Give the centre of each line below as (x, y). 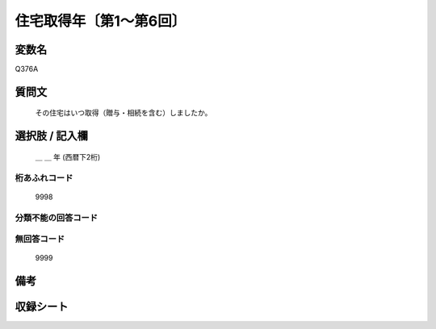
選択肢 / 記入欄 (52, 136)
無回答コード (40, 239)
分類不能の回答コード (57, 218)
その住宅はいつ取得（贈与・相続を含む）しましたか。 (124, 113)
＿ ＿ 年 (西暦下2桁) (68, 156)
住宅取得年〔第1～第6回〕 (101, 21)
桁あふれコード (44, 177)
